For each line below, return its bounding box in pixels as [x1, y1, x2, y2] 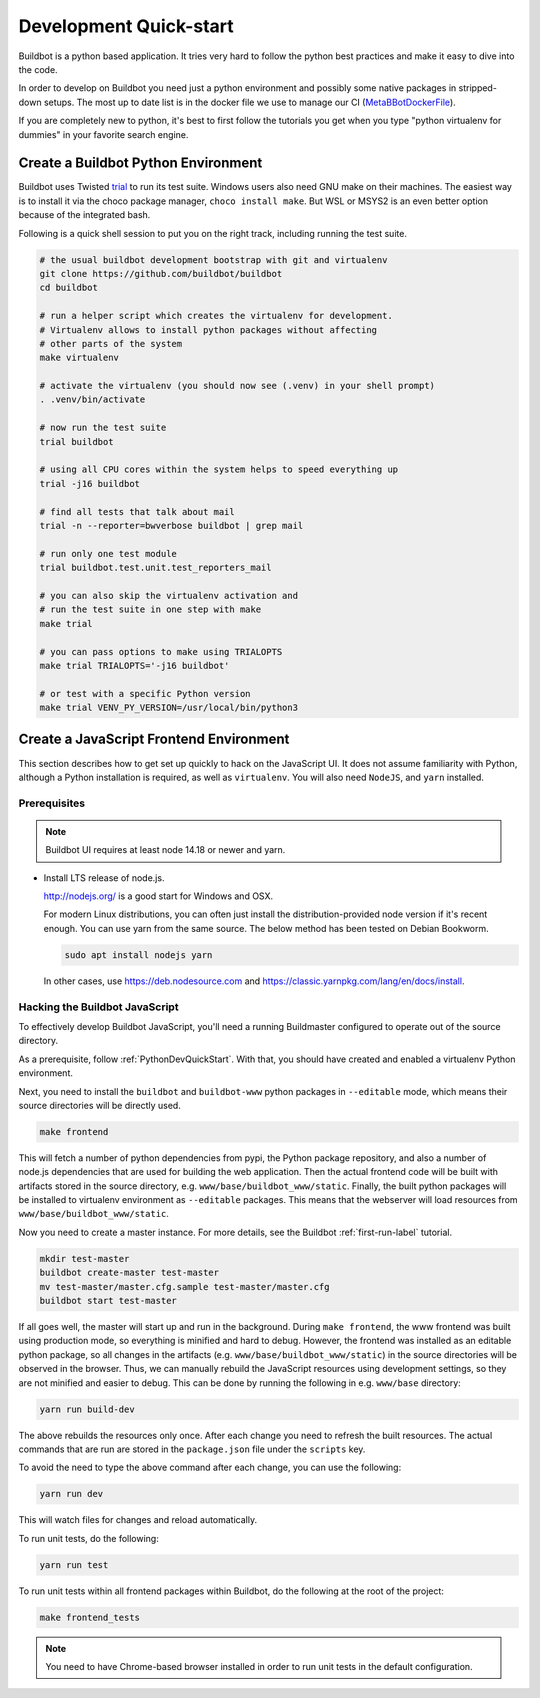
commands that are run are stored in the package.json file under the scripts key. [18, 1443, 366, 1455]
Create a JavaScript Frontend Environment [18, 731, 290, 748]
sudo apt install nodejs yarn [64, 949, 213, 960]
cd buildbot [39, 282, 99, 294]
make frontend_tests [39, 1611, 140, 1623]
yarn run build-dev [39, 1403, 135, 1415]
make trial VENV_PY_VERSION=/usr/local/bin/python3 [39, 702, 299, 714]
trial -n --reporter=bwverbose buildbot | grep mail [39, 520, 304, 531]
